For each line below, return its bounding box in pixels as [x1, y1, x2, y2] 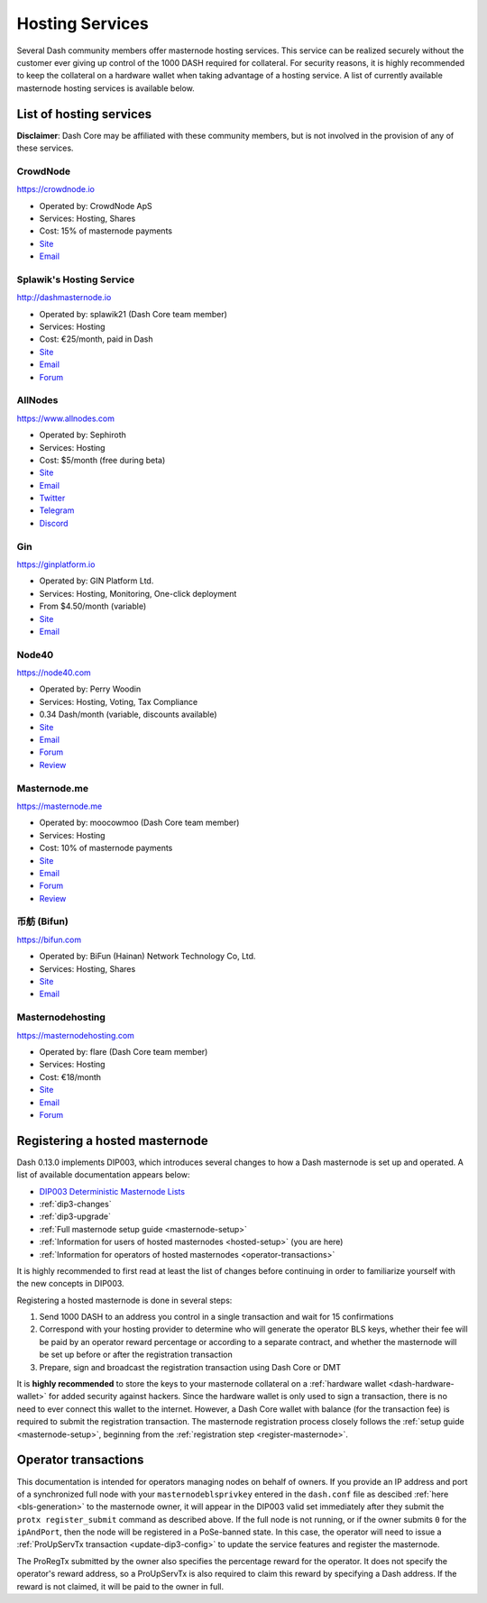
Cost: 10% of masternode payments [39, 843, 173, 854]
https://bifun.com [16, 934, 81, 945]
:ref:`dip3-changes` [39, 1198, 112, 1209]
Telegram [39, 505, 75, 516]
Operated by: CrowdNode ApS [39, 200, 152, 211]
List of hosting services [16, 106, 152, 122]
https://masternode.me [16, 801, 103, 811]
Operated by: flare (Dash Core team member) [39, 1046, 208, 1057]
